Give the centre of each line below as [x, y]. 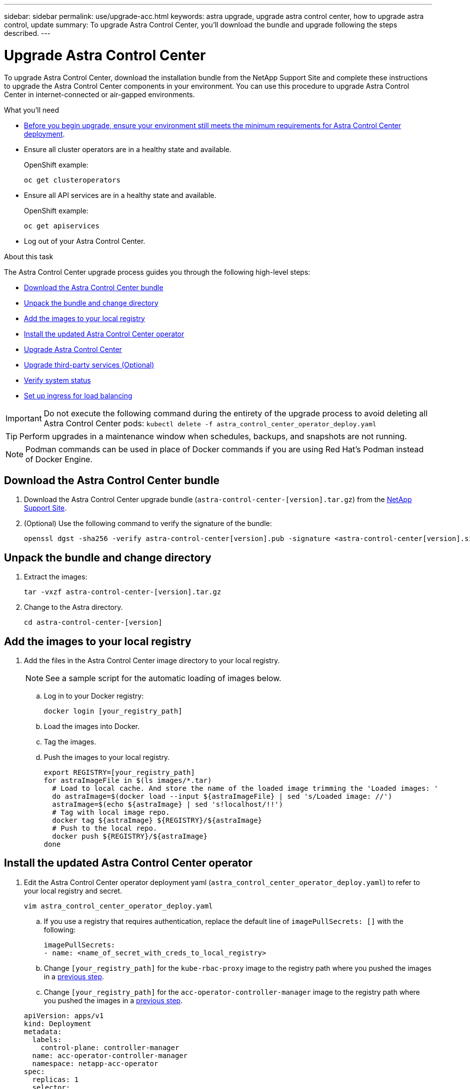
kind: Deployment [58, 1023]
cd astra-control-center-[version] [93, 623]
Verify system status [58, 380]
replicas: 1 [55, 1079]
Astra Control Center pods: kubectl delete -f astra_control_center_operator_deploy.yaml [210, 423]
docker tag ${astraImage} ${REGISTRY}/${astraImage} [157, 820]
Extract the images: [56, 577]
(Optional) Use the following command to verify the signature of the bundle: [148, 524]
